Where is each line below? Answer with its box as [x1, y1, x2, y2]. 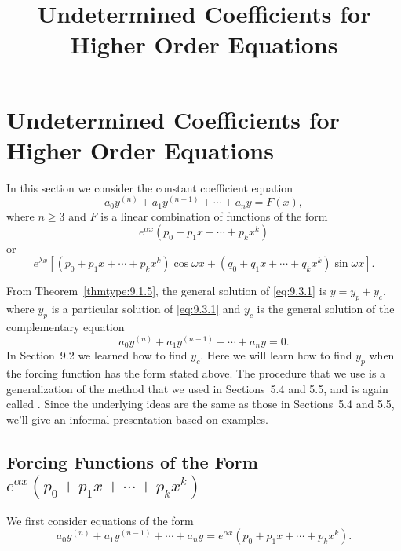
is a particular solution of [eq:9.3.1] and [51, 301, 241, 317]
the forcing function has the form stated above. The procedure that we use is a [6, 364, 386, 381]
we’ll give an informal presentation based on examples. [6, 411, 268, 427]
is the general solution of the [257, 301, 395, 317]
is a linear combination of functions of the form [100, 208, 328, 224]
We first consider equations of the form [6, 512, 194, 528]
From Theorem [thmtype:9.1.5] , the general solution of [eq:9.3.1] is [6, 283, 327, 299]
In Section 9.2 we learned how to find [6, 347, 188, 363]
